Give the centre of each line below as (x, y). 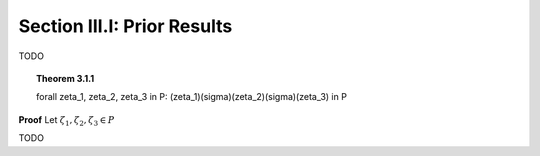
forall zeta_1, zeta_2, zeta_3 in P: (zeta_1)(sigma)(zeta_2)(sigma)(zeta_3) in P (191, 97)
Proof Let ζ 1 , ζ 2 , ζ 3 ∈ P (66, 120)
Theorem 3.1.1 (65, 78)
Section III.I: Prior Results (125, 26)
